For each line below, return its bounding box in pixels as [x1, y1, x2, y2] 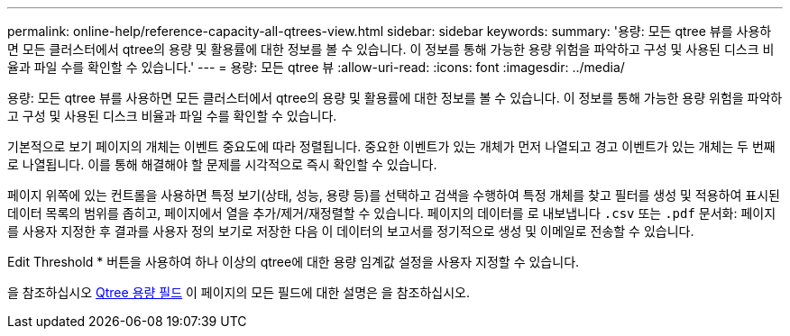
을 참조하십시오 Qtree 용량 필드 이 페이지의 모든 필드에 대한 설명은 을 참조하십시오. [7, 285, 470, 300]
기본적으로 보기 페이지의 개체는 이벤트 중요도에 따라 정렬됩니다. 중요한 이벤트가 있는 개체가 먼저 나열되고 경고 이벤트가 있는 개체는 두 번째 [7, 139, 776, 154]
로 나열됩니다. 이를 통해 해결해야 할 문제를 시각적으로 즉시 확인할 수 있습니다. [7, 157, 437, 172]
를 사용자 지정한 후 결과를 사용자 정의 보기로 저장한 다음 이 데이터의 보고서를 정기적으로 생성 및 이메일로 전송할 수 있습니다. [7, 223, 694, 239]
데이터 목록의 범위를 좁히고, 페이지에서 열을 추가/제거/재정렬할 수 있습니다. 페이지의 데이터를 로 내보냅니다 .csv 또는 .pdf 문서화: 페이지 [7, 205, 776, 221]
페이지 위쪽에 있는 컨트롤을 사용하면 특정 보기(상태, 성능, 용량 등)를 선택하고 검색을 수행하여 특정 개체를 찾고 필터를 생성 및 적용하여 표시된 [7, 187, 780, 203]
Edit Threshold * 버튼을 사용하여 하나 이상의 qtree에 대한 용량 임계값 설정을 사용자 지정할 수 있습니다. [7, 254, 580, 269]
